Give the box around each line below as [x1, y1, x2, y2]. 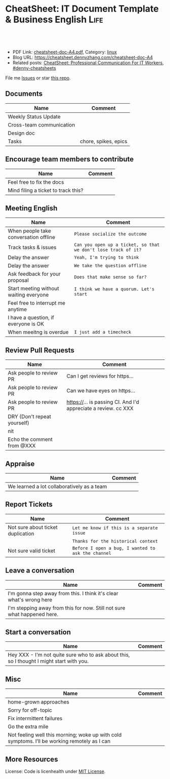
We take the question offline [74, 263, 147, 269]
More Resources [5, 755, 58, 763]
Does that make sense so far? [74, 274, 147, 280]
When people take [8, 227, 52, 234]
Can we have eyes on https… [66, 387, 136, 394]
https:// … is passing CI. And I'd [66, 398, 139, 405]
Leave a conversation [5, 566, 74, 575]
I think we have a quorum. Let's [74, 286, 155, 292]
